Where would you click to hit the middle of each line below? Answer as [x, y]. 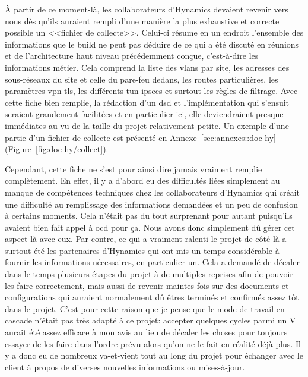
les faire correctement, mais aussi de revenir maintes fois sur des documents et [147, 285]
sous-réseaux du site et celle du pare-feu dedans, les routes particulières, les [142, 79]
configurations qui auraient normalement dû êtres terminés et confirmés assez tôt [152, 297]
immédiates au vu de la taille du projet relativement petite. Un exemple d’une [147, 125]
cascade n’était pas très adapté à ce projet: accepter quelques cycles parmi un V [150, 320]
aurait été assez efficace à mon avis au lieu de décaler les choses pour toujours [146, 332]
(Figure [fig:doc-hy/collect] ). [57, 149]
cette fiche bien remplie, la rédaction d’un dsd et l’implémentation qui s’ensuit [147, 102]
